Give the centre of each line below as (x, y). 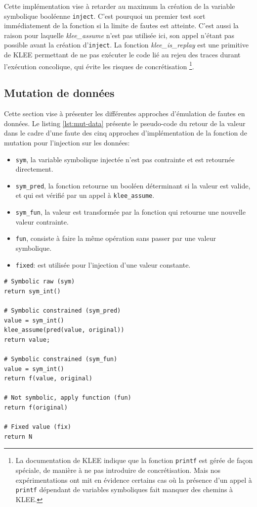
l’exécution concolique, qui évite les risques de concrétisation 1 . (99, 65)
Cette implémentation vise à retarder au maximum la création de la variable (120, 6)
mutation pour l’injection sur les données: (67, 142)
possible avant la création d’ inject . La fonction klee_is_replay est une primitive (126, 45)
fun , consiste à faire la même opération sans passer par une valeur (116, 238)
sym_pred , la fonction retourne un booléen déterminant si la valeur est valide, (133, 185)
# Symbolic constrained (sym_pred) (63, 311)
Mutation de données (59, 93)
